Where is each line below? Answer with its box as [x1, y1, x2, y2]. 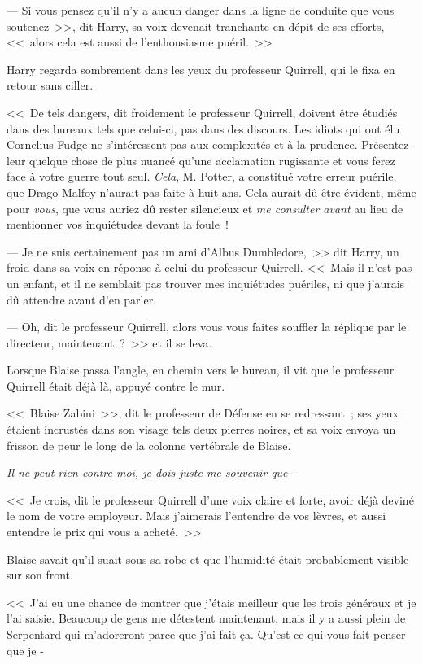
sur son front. [7, 566, 73, 583]
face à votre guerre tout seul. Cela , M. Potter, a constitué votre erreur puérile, [7, 168, 397, 185]
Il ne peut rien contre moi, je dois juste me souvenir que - [7, 464, 296, 481]
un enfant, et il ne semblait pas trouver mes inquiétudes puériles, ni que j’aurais [7, 274, 405, 291]
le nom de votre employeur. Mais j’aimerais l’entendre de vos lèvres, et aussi [7, 507, 386, 524]
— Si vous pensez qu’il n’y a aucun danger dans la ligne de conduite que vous [7, 2, 395, 18]
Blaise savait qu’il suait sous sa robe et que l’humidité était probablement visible [7, 550, 409, 567]
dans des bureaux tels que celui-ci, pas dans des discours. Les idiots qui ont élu [7, 120, 400, 137]
